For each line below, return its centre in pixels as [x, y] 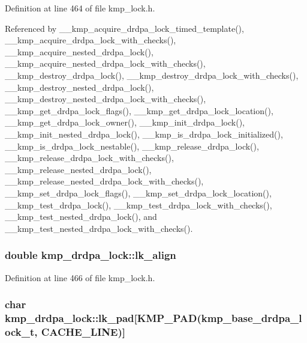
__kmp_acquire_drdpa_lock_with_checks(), [91, 40]
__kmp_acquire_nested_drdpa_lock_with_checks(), [105, 63]
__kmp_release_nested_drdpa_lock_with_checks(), [104, 181]
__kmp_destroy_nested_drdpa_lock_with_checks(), [106, 99]
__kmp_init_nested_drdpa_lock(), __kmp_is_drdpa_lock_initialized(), [144, 134]
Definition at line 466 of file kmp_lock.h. [80, 277]
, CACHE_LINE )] [80, 331]
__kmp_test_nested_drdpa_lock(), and [81, 217]
